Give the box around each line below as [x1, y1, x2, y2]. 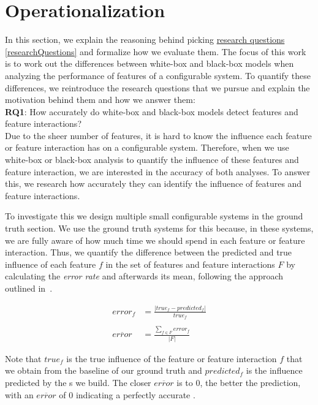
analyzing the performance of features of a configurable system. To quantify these [5, 69, 311, 81]
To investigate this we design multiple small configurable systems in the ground [5, 210, 303, 222]
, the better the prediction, [200, 376, 301, 388]
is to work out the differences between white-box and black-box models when [5, 57, 294, 70]
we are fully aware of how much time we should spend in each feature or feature [5, 233, 305, 246]
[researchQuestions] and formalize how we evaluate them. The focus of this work [5, 45, 306, 58]
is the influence [246, 364, 303, 377]
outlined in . [5, 282, 53, 294]
